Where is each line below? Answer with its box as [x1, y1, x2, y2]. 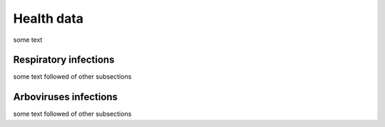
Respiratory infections [13, 54, 115, 66]
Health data [13, 11, 84, 26]
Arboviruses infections [13, 91, 118, 103]
